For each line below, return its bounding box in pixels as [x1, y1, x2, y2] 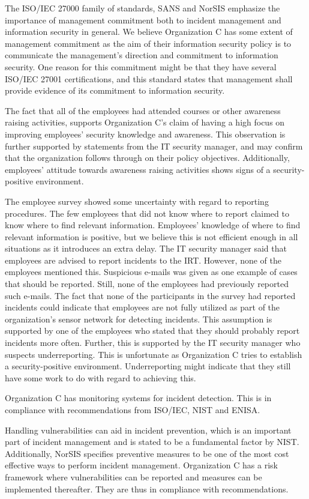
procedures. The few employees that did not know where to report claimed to [5, 207, 289, 219]
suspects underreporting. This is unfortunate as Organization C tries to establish [5, 348, 302, 360]
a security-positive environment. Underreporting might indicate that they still [5, 360, 291, 372]
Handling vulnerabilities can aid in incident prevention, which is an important [5, 423, 292, 436]
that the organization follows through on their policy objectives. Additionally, [5, 151, 290, 164]
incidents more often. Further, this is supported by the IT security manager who [5, 336, 301, 349]
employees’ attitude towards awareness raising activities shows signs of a [5, 163, 271, 175]
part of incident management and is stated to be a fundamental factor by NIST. [5, 435, 299, 448]
